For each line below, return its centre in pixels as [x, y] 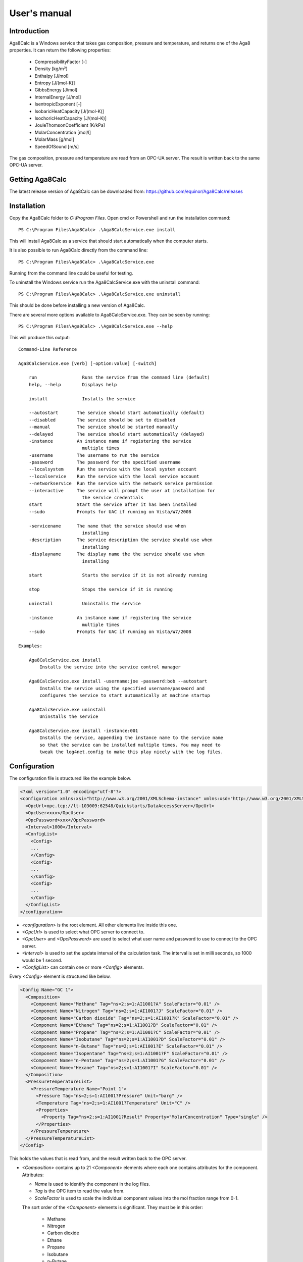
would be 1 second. [42, 960]
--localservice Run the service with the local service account [114, 476]
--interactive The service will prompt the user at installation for [122, 490]
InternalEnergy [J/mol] [58, 97]
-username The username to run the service [94, 455]
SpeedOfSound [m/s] [57, 146]
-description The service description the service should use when [121, 540]
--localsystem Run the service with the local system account [113, 469]
